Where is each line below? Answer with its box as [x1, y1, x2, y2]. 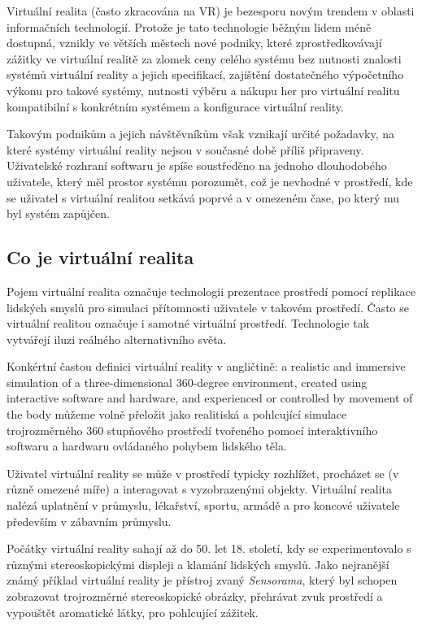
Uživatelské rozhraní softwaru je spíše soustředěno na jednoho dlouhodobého [7, 157, 387, 174]
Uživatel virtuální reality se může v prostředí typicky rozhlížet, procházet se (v [7, 464, 399, 481]
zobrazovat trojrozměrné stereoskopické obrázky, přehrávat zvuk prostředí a [7, 588, 383, 605]
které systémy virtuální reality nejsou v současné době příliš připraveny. [7, 141, 364, 158]
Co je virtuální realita [7, 245, 194, 270]
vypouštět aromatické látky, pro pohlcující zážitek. [7, 603, 259, 620]
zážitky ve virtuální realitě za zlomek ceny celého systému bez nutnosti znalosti [7, 50, 402, 67]
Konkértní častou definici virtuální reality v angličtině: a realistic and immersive [7, 358, 406, 375]
